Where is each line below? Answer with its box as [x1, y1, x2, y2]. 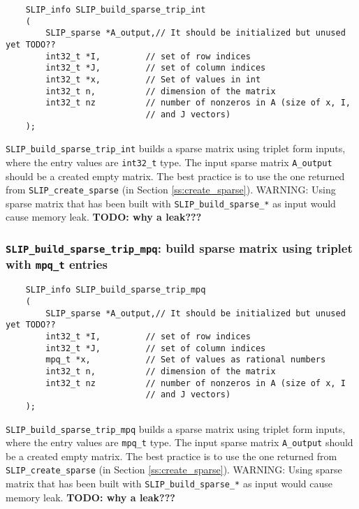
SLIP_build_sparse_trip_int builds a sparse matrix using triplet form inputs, [6, 141, 346, 156]
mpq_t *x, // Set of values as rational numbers [45, 355, 326, 365]
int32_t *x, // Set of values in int [45, 74, 261, 84]
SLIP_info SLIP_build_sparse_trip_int [25, 5, 206, 15]
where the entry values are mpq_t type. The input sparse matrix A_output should [6, 435, 353, 450]
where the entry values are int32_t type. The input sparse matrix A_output [6, 154, 332, 169]
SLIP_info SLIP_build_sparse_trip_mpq [25, 285, 206, 295]
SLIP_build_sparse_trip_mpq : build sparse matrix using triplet [6, 239, 353, 256]
